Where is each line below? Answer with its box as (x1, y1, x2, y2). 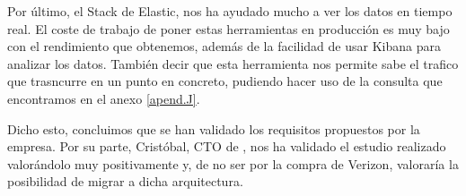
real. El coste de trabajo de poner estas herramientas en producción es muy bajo (7, 19, 450, 38)
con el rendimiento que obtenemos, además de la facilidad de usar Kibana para (7, 37, 441, 55)
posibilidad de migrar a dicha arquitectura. (7, 172, 243, 191)
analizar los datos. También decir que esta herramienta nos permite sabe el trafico (7, 54, 459, 72)
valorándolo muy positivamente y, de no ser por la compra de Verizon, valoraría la (7, 154, 459, 173)
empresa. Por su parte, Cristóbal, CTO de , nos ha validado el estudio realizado (7, 137, 446, 156)
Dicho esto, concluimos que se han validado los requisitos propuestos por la (7, 119, 420, 138)
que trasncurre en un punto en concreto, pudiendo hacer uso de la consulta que (7, 72, 443, 90)
